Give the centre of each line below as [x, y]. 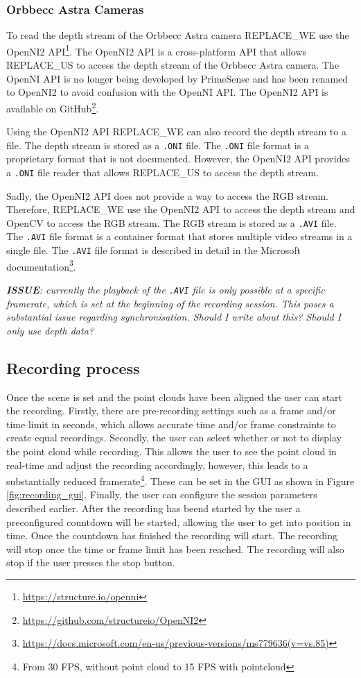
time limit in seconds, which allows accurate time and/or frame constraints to [171, 424]
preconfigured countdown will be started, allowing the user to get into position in [179, 522]
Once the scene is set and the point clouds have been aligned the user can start [175, 397]
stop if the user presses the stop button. [91, 562]
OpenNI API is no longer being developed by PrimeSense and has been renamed [177, 78]
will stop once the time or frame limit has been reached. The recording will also [175, 549]
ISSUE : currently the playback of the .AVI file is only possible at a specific [166, 289]
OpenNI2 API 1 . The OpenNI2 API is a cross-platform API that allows [157, 50]
